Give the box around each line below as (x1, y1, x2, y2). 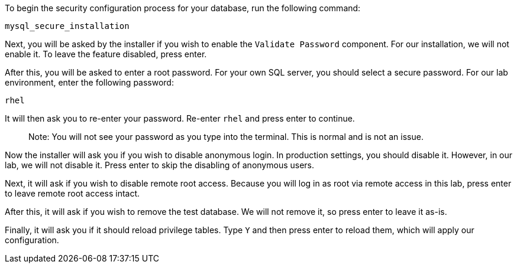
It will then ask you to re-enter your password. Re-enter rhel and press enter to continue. (5, 113, 355, 123)
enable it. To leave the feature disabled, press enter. (5, 49, 207, 59)
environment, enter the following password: (5, 77, 174, 87)
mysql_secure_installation (5, 21, 130, 31)
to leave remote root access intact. (5, 188, 140, 198)
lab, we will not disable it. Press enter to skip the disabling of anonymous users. (5, 160, 315, 170)
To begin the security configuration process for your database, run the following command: (5, 3, 361, 13)
